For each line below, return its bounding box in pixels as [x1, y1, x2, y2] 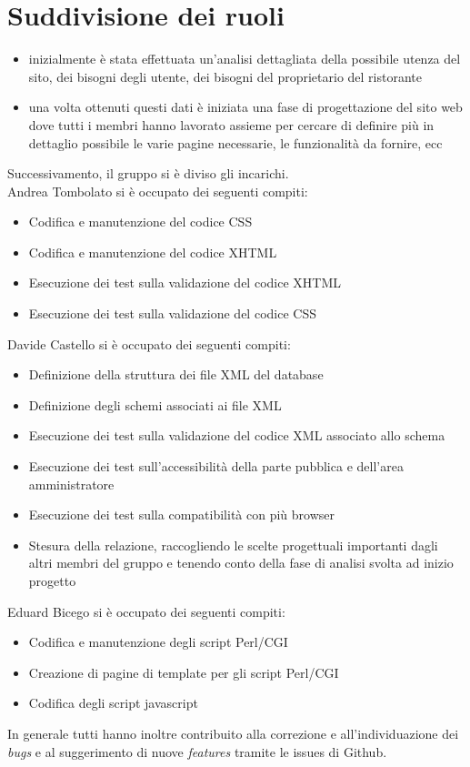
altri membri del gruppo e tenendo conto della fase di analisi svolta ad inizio [28, 553, 454, 572]
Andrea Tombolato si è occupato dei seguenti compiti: [7, 181, 308, 200]
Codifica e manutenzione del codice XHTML [28, 242, 277, 261]
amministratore [28, 474, 115, 493]
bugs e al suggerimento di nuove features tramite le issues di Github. [7, 742, 387, 761]
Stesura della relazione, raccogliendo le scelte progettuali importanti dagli [28, 535, 438, 554]
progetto [28, 571, 76, 590]
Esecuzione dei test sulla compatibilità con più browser [28, 505, 335, 524]
